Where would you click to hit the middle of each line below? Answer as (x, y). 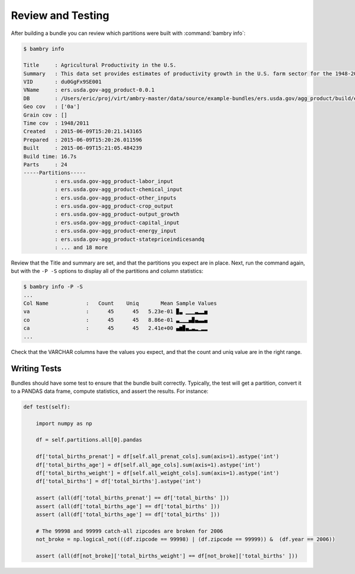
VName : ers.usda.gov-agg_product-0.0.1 (89, 90)
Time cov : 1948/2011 (56, 123)
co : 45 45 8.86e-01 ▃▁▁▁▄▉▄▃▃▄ (115, 320)
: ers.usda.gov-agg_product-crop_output (114, 206)
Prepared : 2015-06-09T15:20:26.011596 (83, 140)
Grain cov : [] (45, 115)
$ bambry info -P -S (53, 287)
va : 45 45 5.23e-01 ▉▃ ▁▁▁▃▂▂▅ (115, 312)
